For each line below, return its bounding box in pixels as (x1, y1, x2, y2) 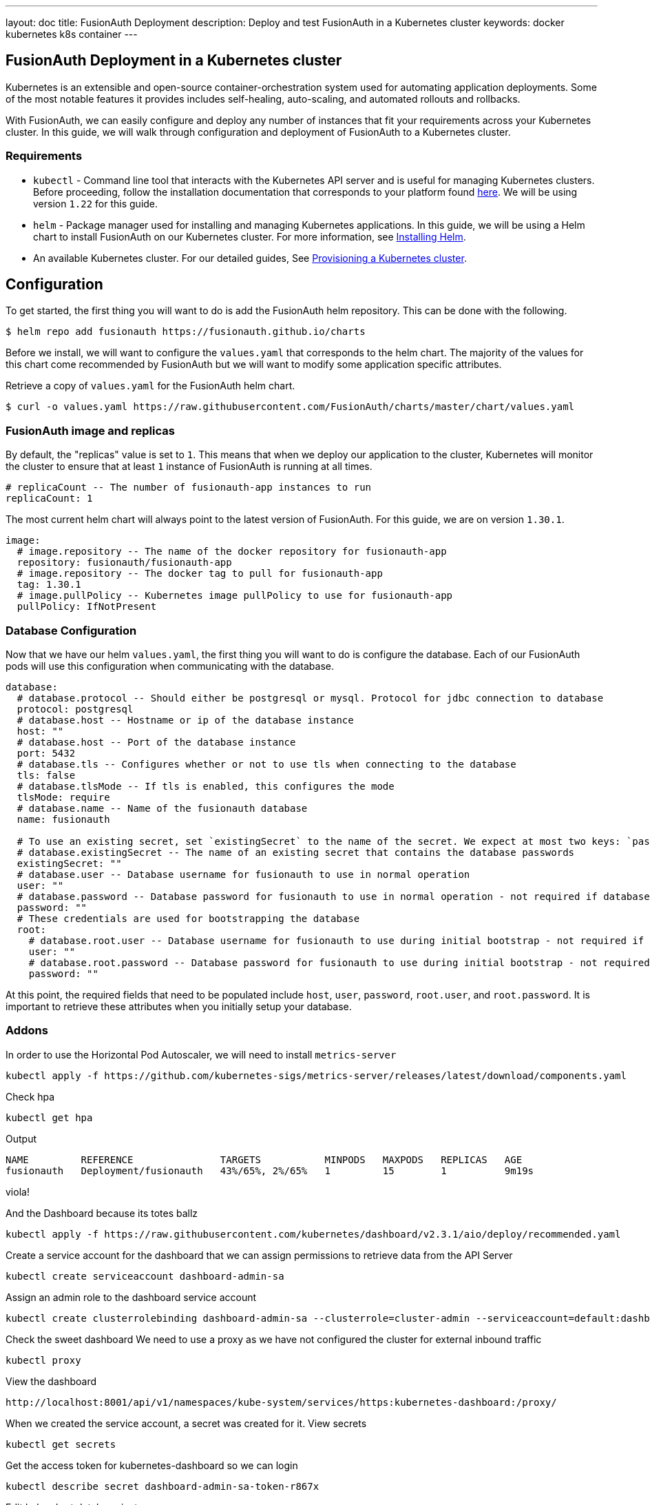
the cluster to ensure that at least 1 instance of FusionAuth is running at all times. (6, 460, 373, 473)
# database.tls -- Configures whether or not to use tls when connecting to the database (17, 758, 516, 770)
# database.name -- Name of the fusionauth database (17, 802, 308, 814)
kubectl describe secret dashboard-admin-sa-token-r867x (6, 1480, 319, 1492)
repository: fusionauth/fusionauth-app (17, 557, 232, 569)
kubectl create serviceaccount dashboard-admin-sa (6, 1270, 284, 1282)
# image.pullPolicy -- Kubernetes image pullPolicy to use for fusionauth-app (17, 590, 453, 602)
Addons (6, 1023, 48, 1038)
